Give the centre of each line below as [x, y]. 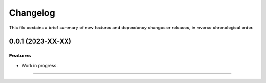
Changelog [32, 13]
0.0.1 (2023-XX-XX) [40, 41]
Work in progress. [39, 65]
